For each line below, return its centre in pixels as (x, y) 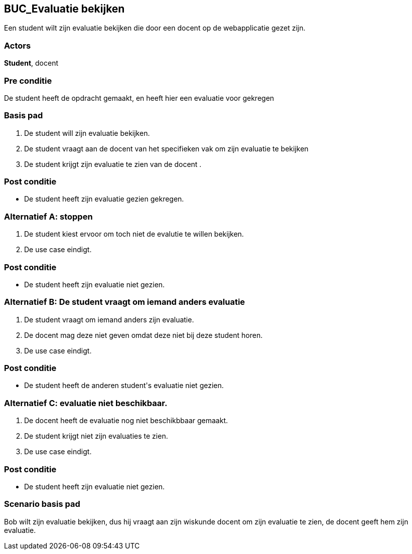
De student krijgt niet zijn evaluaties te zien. (96, 436)
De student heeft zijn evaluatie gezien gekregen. (104, 199)
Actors (18, 45)
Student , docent (31, 63)
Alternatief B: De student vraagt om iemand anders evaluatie (125, 302)
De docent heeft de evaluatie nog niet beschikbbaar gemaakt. (126, 421)
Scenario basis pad (42, 504)
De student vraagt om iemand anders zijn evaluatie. (109, 319)
